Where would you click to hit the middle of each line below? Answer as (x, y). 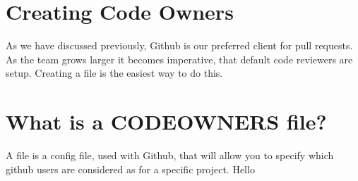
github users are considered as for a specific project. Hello (130, 169)
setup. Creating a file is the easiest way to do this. (114, 73)
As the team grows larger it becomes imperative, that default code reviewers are (179, 59)
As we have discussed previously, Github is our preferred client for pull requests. (179, 45)
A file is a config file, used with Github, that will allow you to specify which (170, 155)
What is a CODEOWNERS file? (166, 121)
